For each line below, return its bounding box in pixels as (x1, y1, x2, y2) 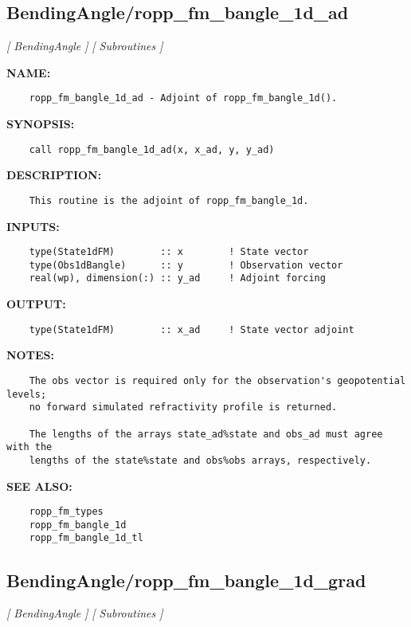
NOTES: (6, 347, 54, 363)
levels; (6, 388, 47, 400)
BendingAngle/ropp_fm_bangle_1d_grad (6, 567, 366, 592)
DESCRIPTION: (6, 167, 102, 183)
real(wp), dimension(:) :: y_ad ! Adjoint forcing (29, 272, 326, 284)
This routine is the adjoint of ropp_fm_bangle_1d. (29, 194, 309, 206)
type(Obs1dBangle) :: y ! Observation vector (29, 259, 343, 271)
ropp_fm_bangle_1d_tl (29, 532, 143, 544)
